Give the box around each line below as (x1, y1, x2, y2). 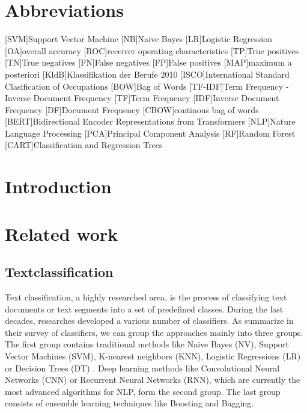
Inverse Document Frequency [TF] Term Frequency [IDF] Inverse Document (5, 92, 279, 104)
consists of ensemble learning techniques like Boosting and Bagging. (5, 397, 254, 409)
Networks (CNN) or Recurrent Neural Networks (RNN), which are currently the (5, 373, 300, 386)
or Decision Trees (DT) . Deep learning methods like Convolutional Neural (5, 361, 280, 374)
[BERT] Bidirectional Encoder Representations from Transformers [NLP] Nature (5, 115, 296, 128)
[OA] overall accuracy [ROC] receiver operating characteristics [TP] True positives (5, 44, 299, 57)
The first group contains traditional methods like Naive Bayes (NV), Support (5, 338, 289, 350)
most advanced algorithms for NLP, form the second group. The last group (5, 385, 281, 397)
